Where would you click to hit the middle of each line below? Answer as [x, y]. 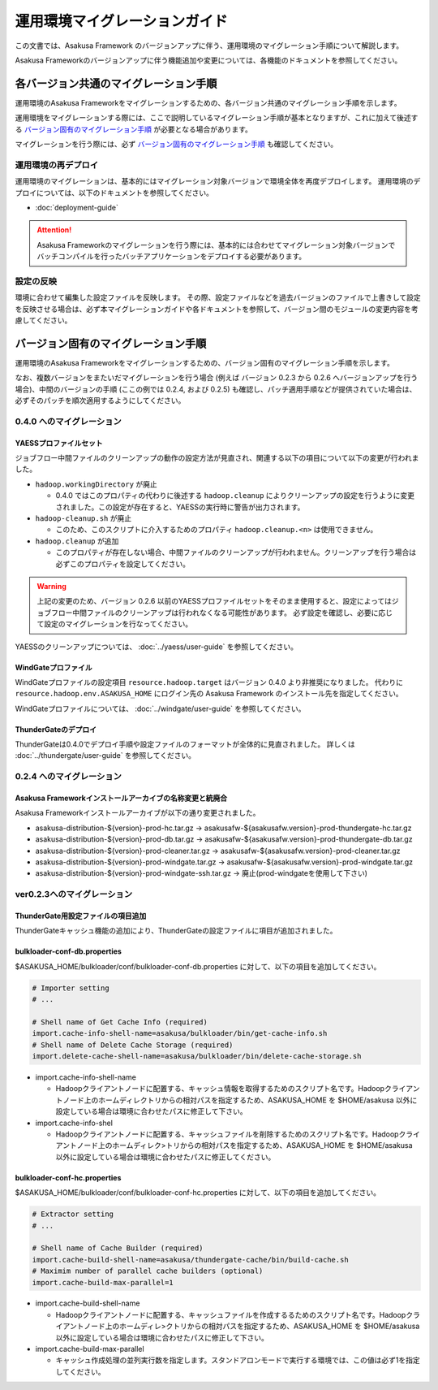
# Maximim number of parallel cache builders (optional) [148, 1271]
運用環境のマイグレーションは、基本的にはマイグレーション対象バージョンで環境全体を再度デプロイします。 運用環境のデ [218, 181]
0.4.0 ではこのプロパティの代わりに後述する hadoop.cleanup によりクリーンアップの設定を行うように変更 [235, 496]
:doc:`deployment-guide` [77, 207]
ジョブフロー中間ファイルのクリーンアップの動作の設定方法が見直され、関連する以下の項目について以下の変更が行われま [217, 458]
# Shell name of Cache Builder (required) [118, 1248]
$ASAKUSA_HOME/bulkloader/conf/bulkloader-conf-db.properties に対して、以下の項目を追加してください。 [198, 966]
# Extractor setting [73, 1214]
